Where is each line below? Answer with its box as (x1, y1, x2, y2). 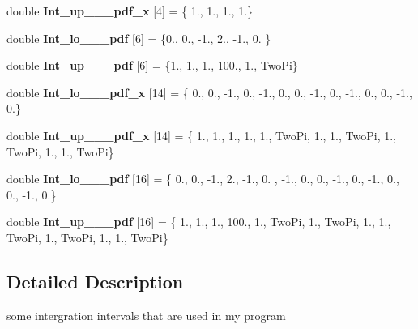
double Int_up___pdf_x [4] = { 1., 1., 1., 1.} (6, 2, 254, 19)
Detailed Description (6, 268, 184, 293)
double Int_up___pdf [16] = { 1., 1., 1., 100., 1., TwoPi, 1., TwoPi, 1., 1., (6, 213, 391, 230)
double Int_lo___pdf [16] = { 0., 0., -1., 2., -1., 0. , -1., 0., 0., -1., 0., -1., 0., (6, 170, 399, 187)
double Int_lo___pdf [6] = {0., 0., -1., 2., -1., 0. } (6, 29, 271, 46)
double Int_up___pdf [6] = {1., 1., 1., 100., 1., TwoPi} (6, 57, 298, 74)
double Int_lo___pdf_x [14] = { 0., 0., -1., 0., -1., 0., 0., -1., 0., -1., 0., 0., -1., (6, 83, 412, 100)
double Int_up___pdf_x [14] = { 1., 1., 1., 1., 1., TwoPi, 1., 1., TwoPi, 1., (6, 126, 396, 143)
